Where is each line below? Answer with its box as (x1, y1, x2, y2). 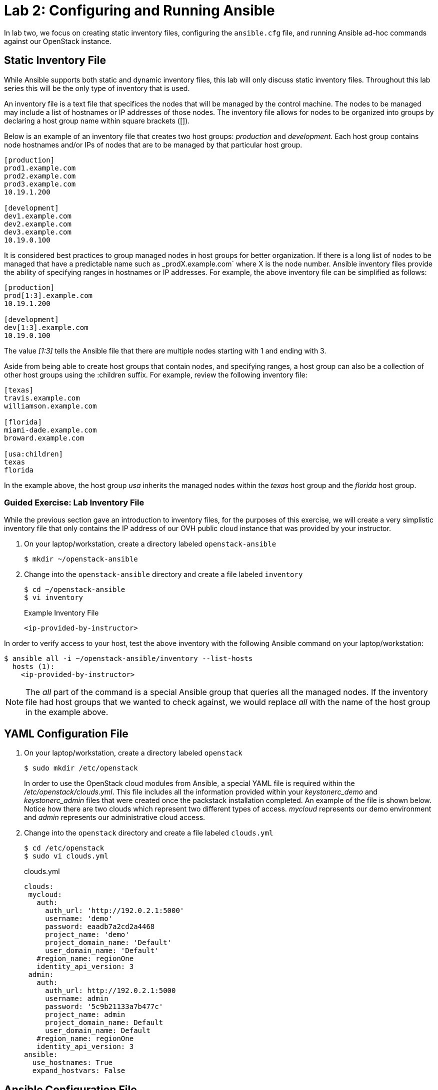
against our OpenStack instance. (4, 36, 111, 45)
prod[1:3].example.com (4, 291, 93, 299)
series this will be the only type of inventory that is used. (4, 83, 190, 92)
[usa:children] (4, 449, 63, 458)
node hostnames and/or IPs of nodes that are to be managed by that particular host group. (4, 140, 302, 149)
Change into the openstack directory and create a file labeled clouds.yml (24, 828, 273, 837)
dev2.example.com (4, 219, 71, 228)
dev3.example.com (4, 227, 71, 236)
